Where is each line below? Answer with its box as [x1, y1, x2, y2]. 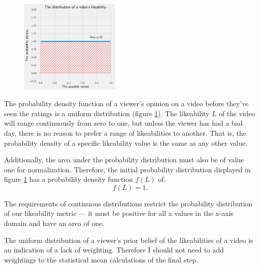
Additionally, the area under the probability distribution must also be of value [4, 154, 244, 165]
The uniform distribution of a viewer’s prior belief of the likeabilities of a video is [4, 234, 253, 245]
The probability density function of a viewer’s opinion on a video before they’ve [4, 98, 248, 109]
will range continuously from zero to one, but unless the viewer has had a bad [4, 118, 243, 128]
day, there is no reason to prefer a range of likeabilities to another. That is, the [4, 127, 246, 138]
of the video [218, 108, 255, 118]
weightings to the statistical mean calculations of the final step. [4, 254, 198, 264]
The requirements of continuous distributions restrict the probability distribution [4, 198, 252, 208]
